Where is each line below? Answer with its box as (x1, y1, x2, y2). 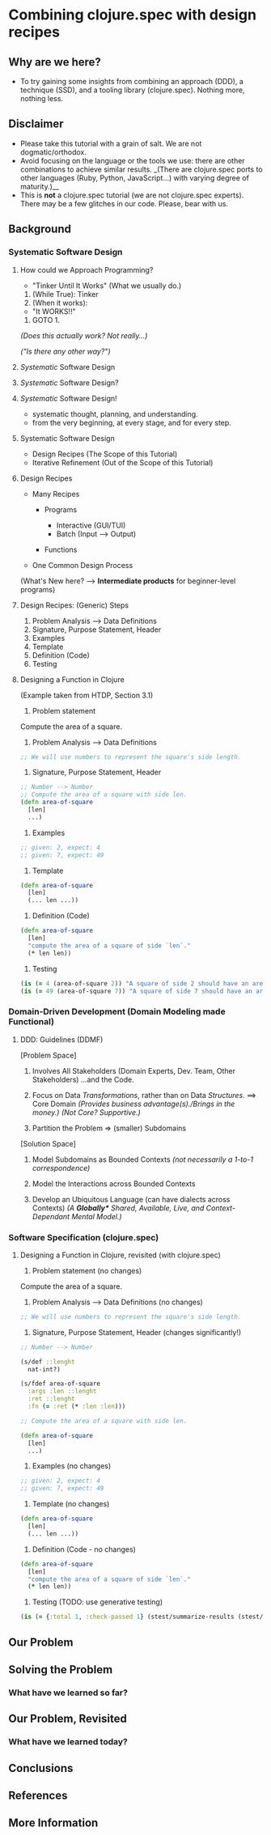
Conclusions (8, 1761, 74, 1775)
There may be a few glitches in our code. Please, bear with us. (19, 198, 229, 208)
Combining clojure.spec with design (8, 6, 257, 24)
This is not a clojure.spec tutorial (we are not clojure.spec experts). (19, 190, 244, 200)
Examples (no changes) (32, 1461, 112, 1471)
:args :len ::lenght (28, 1388, 97, 1396)
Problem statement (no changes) (32, 1265, 142, 1275)
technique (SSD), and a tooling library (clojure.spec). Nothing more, (19, 85, 245, 95)
